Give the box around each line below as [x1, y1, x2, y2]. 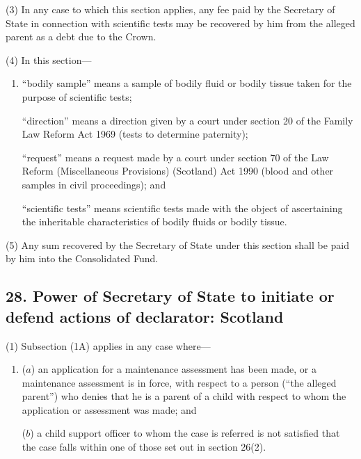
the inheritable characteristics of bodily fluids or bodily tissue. [22, 214, 287, 229]
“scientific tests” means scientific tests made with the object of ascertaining [22, 200, 343, 215]
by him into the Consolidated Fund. [6, 251, 159, 266]
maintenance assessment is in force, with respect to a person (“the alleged [22, 375, 337, 389]
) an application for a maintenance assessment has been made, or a [31, 362, 316, 376]
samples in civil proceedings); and [22, 177, 166, 191]
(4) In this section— [6, 52, 92, 67]
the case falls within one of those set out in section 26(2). [22, 440, 266, 454]
